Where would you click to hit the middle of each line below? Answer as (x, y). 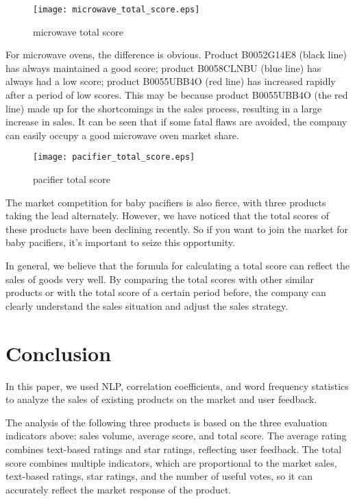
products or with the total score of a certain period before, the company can (166, 292)
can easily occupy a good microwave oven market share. (122, 135)
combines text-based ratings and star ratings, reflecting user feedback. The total (174, 449)
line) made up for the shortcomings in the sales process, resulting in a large (164, 108)
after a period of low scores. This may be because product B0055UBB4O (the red (177, 95)
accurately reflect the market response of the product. (119, 489)
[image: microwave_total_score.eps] (117, 10)
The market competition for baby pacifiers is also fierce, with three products (166, 202)
